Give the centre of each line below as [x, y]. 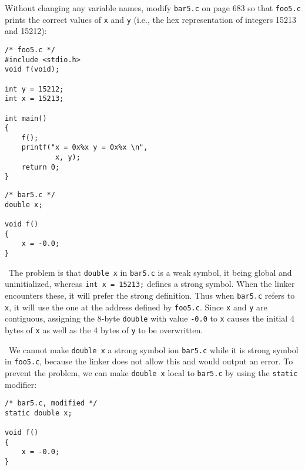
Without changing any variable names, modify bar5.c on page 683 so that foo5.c [153, 8]
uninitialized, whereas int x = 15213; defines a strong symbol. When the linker [150, 284]
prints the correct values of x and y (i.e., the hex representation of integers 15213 [150, 19]
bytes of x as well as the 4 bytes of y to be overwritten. [104, 329]
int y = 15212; [34, 89]
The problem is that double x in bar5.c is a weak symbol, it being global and [150, 272]
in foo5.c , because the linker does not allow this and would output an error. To [149, 361]
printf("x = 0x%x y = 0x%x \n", [85, 148]
